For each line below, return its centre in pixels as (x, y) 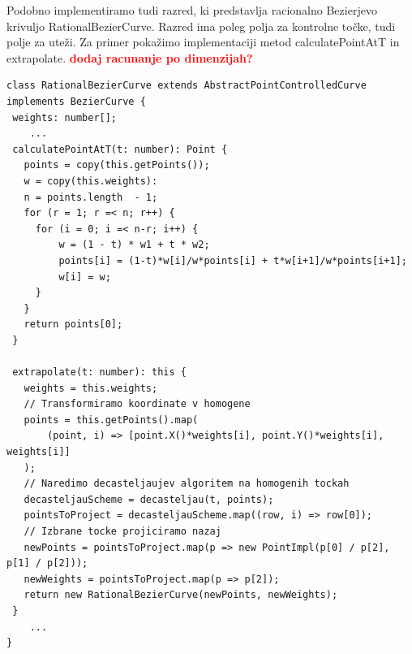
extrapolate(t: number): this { (99, 372)
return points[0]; (73, 325)
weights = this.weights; (91, 388)
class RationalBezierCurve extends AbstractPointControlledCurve (187, 86)
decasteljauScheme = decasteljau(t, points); (149, 499)
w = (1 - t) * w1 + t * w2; (134, 245)
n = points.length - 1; (91, 197)
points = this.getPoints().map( (111, 420)
